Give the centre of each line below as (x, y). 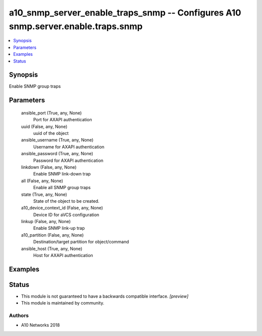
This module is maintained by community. (63, 303)
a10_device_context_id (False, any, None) (62, 208)
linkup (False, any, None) (46, 222)
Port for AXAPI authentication (63, 120)
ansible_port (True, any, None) (51, 113)
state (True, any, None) (44, 194)
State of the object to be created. (66, 201)
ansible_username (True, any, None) (57, 140)
